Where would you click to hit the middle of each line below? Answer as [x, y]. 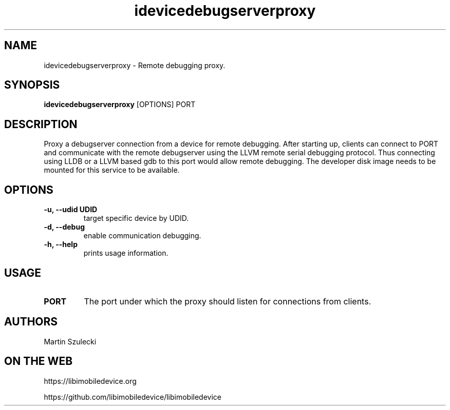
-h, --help [61, 244]
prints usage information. [126, 253]
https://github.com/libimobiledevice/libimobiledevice [133, 397]
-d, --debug [64, 227]
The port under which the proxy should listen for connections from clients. [228, 301]
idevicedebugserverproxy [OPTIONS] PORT [120, 105]
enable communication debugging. [142, 236]
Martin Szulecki [70, 341]
